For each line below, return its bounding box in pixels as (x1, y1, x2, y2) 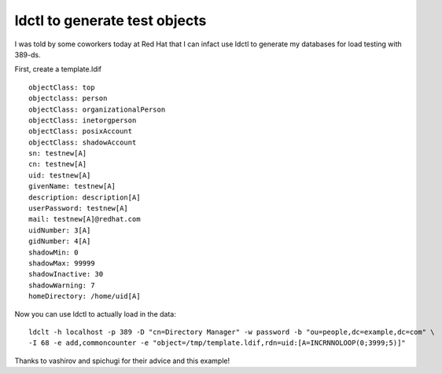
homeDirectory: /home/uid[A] (28, 291, 141, 301)
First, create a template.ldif (14, 64, 102, 74)
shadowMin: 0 (28, 247, 79, 257)
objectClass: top (28, 82, 95, 92)
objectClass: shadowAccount (28, 137, 137, 147)
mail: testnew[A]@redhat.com (28, 214, 141, 224)
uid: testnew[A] (28, 170, 91, 180)
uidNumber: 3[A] (28, 225, 91, 235)
